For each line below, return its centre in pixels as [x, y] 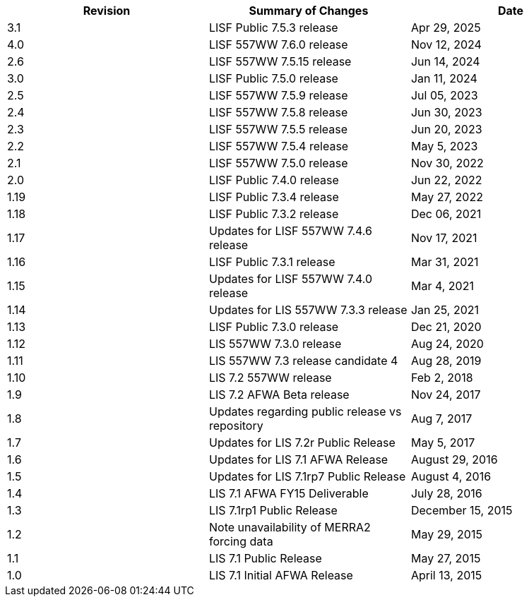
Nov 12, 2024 [446, 44]
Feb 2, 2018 [442, 378]
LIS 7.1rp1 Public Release [273, 510]
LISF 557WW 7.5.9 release [278, 95]
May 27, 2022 [447, 197]
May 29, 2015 [446, 534]
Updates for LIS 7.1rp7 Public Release [307, 476]
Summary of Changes [309, 11]
